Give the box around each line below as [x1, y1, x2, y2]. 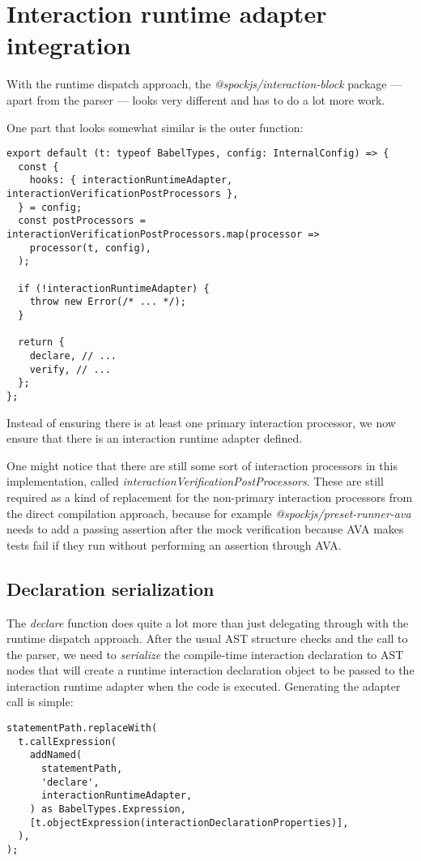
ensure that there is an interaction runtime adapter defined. [6, 430, 303, 447]
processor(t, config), [29, 242, 151, 254]
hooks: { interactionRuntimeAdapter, [29, 174, 233, 186]
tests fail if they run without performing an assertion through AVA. [6, 536, 342, 553]
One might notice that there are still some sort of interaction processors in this [6, 456, 398, 473]
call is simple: [6, 693, 74, 710]
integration [6, 28, 131, 62]
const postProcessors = [18, 215, 146, 227]
